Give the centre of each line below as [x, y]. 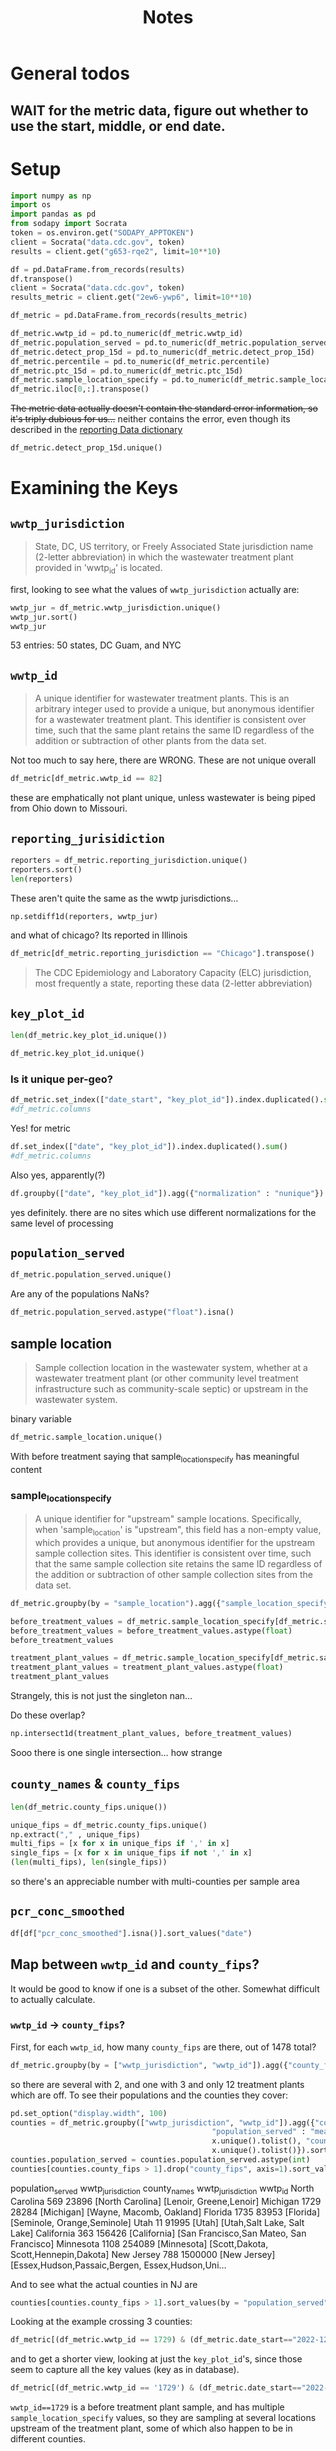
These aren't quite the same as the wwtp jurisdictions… [124, 898]
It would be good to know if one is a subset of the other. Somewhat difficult [165, 1988]
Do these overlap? [48, 1715]
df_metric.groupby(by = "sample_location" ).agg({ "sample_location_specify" [171, 1603]
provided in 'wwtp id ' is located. [98, 569]
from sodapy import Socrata [69, 224]
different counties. [48, 2439]
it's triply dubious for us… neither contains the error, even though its [150, 419]
